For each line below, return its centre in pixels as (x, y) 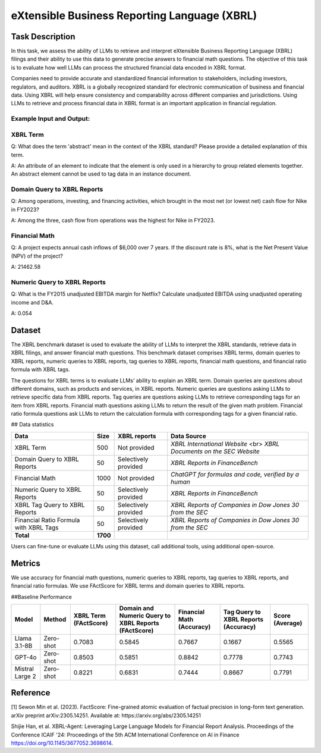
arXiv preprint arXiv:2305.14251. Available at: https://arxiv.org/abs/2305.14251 (106, 715)
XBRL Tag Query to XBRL (50, 504)
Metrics (26, 563)
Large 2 (25, 676)
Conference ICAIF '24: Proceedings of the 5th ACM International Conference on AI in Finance (125, 735)
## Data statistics (32, 425)
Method (55, 619)
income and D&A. (32, 302)
